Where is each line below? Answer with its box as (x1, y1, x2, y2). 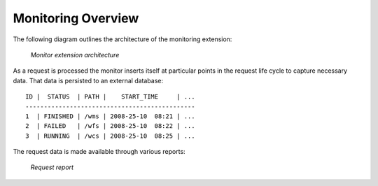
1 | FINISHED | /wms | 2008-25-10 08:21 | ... (25, 112, 195, 120)
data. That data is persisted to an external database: (13, 76, 164, 85)
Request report (30, 163, 73, 171)
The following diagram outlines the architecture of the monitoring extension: (13, 35, 232, 43)
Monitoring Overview (13, 10, 139, 26)
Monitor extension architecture (30, 50, 120, 59)
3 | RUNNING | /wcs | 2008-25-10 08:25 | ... (25, 131, 195, 140)
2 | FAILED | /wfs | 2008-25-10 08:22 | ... (25, 122, 195, 130)
